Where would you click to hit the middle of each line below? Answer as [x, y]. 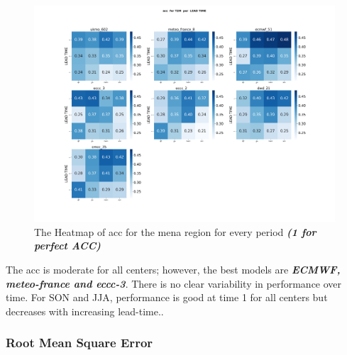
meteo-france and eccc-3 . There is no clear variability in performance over [174, 283]
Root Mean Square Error [79, 343]
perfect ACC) [67, 246]
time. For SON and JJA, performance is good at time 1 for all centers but [167, 297]
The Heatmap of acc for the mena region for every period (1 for [175, 231]
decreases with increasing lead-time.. [85, 311]
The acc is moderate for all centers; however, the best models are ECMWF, [173, 269]
